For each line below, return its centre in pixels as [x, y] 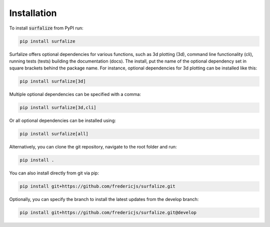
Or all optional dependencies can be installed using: [62, 120]
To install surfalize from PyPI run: [46, 28]
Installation [33, 13]
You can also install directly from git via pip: [54, 173]
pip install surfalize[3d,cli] [58, 108]
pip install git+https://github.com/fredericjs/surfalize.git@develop [108, 213]
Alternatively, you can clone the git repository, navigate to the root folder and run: [93, 147]
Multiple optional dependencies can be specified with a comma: [75, 94]
